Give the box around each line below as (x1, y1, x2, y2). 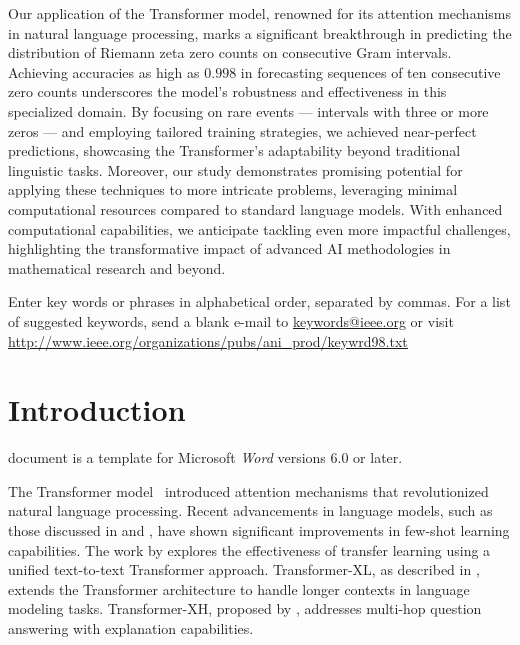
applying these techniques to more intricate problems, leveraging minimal (8, 179, 458, 200)
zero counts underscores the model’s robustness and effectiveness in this (8, 81, 447, 102)
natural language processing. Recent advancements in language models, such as (8, 500, 493, 521)
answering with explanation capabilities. (8, 617, 254, 638)
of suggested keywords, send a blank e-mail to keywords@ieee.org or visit (8, 310, 454, 331)
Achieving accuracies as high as (8, 61, 200, 82)
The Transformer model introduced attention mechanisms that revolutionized (8, 480, 489, 501)
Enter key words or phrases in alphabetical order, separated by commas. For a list (8, 291, 511, 312)
